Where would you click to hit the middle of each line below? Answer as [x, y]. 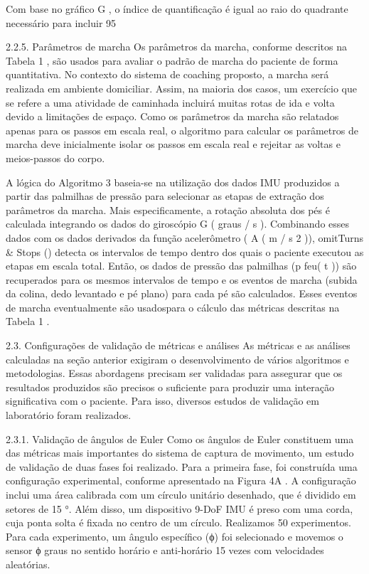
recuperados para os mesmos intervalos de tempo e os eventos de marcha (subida [182, 279]
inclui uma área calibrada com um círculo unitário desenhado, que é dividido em [181, 494]
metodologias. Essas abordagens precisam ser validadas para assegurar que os [174, 373]
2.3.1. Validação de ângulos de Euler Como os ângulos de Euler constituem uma [180, 439]
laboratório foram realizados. [69, 415]
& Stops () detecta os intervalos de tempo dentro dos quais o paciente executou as [185, 251]
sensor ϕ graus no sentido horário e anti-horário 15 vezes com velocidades [165, 550]
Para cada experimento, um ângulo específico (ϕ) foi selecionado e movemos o [175, 536]
